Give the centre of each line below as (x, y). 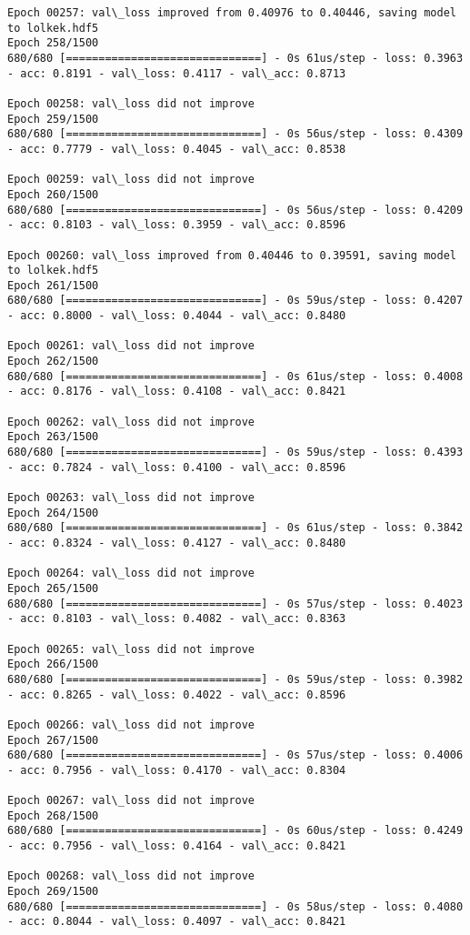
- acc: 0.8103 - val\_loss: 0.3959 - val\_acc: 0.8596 (177, 225)
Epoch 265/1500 (53, 588)
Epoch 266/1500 (53, 664)
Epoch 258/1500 (53, 43)
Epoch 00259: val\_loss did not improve (131, 180)
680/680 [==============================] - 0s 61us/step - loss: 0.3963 (235, 58)
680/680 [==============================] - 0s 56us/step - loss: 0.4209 (235, 210)
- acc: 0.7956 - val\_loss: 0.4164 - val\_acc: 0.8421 (177, 846)
